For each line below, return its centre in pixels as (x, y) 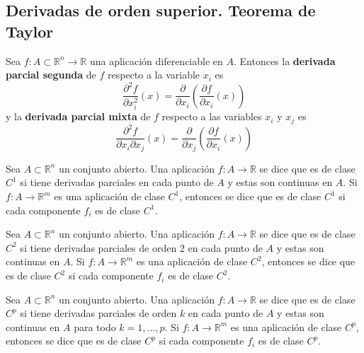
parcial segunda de (51, 75)
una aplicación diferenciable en (156, 60)
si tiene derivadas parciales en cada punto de (117, 182)
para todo (95, 326)
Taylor (30, 31)
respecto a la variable (154, 75)
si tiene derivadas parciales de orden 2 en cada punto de (141, 247)
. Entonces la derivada (284, 60)
